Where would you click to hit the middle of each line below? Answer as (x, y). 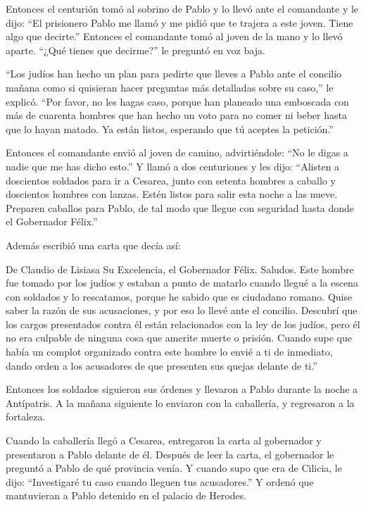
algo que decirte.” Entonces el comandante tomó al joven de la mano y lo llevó (174, 36)
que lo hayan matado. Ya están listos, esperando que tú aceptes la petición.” (170, 129)
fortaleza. (26, 417)
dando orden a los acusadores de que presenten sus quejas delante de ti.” (162, 365)
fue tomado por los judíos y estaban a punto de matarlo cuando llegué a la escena (182, 283)
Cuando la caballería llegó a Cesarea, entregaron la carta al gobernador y (164, 440)
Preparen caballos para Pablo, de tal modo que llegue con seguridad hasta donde (180, 207)
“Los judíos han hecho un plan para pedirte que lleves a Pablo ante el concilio (174, 74)
